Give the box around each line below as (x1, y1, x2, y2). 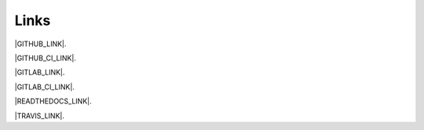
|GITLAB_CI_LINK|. (14, 82, 75, 92)
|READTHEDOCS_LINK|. (14, 96, 92, 106)
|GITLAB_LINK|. (14, 67, 65, 78)
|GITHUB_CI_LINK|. (14, 53, 76, 63)
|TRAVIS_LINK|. (14, 110, 64, 121)
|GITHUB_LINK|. (14, 39, 67, 49)
